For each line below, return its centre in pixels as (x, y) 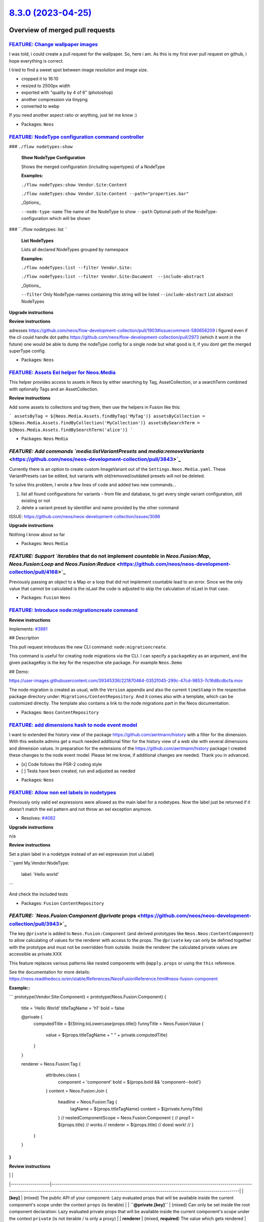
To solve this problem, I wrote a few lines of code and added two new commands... (93, 485)
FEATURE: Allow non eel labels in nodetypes (63, 793)
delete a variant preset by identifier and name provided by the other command (100, 507)
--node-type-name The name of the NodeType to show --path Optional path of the (108, 211)
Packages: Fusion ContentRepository (63, 903)
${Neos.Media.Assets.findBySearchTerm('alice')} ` (71, 430)
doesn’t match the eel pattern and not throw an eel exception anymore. (80, 809)
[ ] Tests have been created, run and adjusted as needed (78, 771)
